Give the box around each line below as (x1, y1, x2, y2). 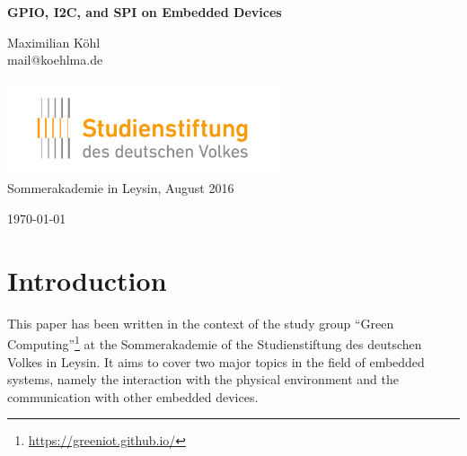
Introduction (7, 261, 167, 298)
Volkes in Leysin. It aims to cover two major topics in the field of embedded (7, 352, 425, 371)
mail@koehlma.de (7, 50, 103, 69)
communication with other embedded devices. (7, 387, 259, 406)
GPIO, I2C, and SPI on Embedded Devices (7, 3, 282, 21)
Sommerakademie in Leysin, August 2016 (7, 179, 234, 197)
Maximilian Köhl (7, 32, 101, 51)
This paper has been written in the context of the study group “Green (7, 313, 394, 332)
